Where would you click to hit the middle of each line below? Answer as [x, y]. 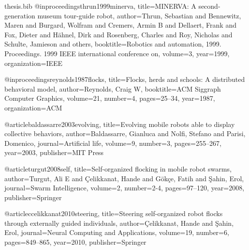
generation [20, 15]
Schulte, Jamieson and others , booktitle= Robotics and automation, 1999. [113, 44]
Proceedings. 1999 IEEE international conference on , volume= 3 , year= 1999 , [117, 53]
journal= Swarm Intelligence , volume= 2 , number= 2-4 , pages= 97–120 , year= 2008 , [124, 188]
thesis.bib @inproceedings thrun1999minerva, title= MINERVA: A [100, 6]
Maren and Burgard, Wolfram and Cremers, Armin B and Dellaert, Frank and [120, 25]
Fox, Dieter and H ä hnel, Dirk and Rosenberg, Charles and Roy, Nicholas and [118, 34]
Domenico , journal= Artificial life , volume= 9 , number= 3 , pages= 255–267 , [113, 143]
